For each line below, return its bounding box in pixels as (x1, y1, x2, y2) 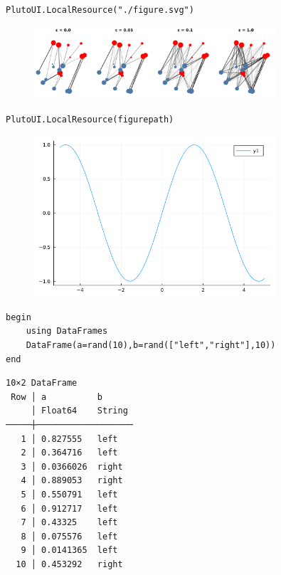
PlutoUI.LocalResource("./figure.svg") (6, 5, 194, 15)
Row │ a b (11, 391, 103, 402)
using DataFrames (26, 326, 108, 337)
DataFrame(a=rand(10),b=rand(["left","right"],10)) (26, 340, 276, 351)
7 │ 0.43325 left (21, 517, 118, 528)
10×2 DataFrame (6, 378, 78, 389)
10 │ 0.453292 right (16, 559, 123, 569)
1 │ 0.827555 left (21, 433, 118, 444)
